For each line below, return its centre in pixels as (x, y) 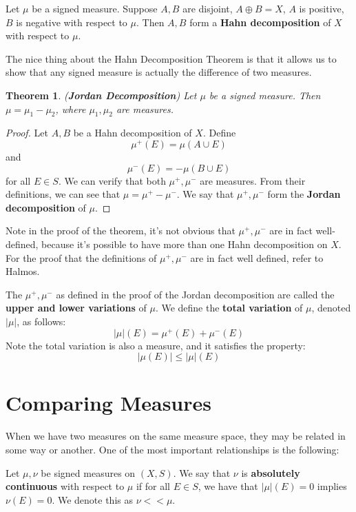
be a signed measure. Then (265, 95)
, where (71, 109)
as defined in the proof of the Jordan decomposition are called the (195, 294)
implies (332, 486)
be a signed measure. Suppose (95, 8)
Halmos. (23, 271)
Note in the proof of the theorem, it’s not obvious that (121, 231)
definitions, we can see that (63, 194)
